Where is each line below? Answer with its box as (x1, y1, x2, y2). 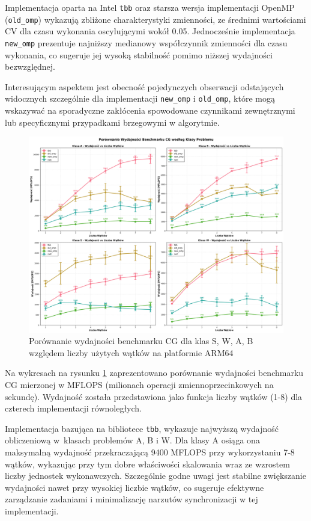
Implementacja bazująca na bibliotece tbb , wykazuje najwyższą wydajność (5, 422, 279, 434)
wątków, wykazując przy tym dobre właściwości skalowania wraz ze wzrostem (5, 457, 290, 470)
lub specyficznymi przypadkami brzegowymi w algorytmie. (5, 116, 220, 128)
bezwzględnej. (5, 60, 55, 73)
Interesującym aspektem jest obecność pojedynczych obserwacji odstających (5, 80, 284, 93)
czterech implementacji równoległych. (5, 402, 142, 415)
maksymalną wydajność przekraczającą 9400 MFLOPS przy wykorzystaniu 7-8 (5, 446, 295, 458)
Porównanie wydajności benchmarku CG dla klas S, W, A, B (29, 334, 253, 347)
